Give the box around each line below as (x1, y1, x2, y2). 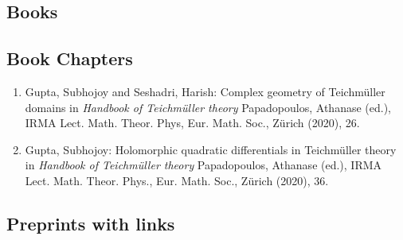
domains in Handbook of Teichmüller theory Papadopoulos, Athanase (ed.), (25, 99, 391, 115)
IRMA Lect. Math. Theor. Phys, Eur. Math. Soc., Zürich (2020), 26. (25, 114, 360, 131)
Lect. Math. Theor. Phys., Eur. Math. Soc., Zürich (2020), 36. (25, 172, 329, 188)
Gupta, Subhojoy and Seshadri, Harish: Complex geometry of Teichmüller (25, 83, 385, 99)
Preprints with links (6, 211, 175, 235)
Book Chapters (6, 46, 133, 71)
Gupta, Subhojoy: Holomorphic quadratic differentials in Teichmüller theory (25, 141, 397, 157)
